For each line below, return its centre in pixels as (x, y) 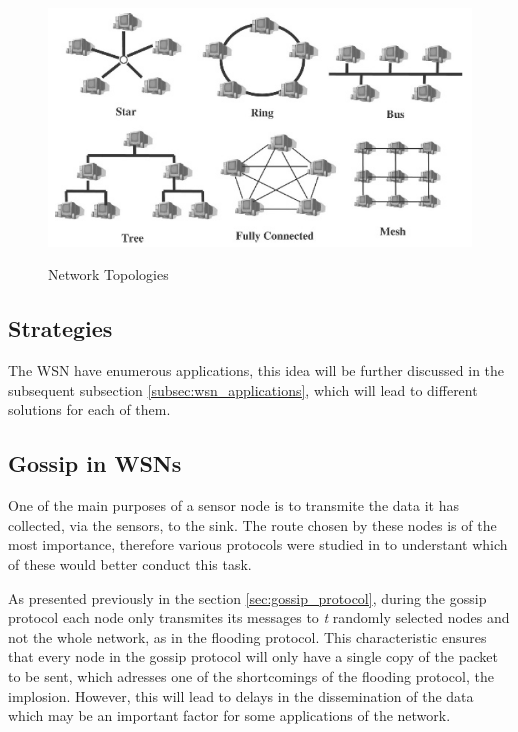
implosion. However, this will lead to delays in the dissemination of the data (241, 695)
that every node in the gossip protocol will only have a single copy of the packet (253, 656)
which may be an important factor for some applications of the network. (229, 715)
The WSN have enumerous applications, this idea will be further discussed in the (256, 370)
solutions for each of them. (89, 409)
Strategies (60, 328)
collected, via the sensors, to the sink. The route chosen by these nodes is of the (252, 524)
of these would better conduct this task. (130, 563)
